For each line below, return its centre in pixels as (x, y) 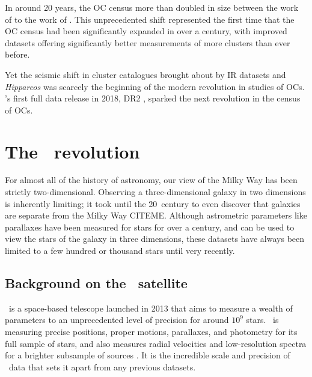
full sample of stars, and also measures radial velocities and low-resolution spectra (156, 343)
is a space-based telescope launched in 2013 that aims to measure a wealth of (151, 308)
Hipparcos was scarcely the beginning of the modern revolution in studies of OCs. (155, 86)
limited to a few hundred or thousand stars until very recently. (120, 251)
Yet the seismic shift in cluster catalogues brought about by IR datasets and (145, 74)
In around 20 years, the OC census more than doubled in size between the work (152, 7)
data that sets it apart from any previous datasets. (102, 366)
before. (17, 54)
